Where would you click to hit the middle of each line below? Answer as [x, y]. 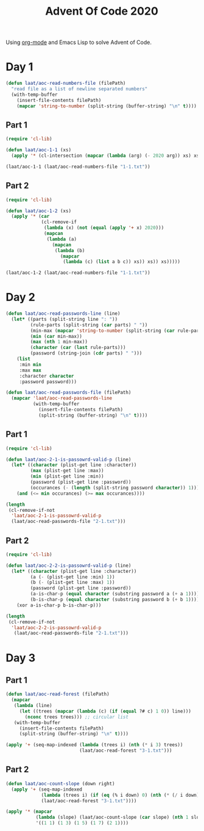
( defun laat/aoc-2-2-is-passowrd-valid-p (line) [69, 566]
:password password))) [48, 382]
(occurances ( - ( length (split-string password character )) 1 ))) [115, 487]
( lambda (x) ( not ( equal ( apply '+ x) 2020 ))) [104, 228]
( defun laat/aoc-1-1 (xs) [38, 150]
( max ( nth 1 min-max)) [59, 342]
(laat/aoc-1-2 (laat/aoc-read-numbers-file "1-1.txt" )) [78, 273]
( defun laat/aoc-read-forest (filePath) [58, 694]
